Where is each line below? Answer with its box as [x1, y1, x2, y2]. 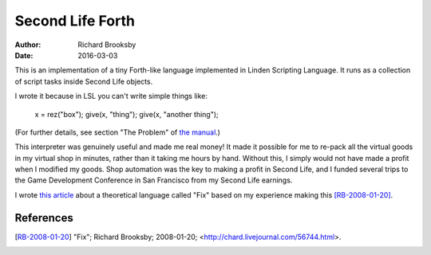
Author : [14, 40, 42, 49]
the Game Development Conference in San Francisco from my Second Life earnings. [14, 175, 293, 185]
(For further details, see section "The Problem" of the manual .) [14, 127, 221, 137]
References [14, 211, 73, 225]
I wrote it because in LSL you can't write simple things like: [14, 92, 208, 101]
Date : [14, 50, 34, 60]
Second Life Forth [14, 12, 136, 29]
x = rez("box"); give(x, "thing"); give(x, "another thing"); [34, 109, 219, 119]
